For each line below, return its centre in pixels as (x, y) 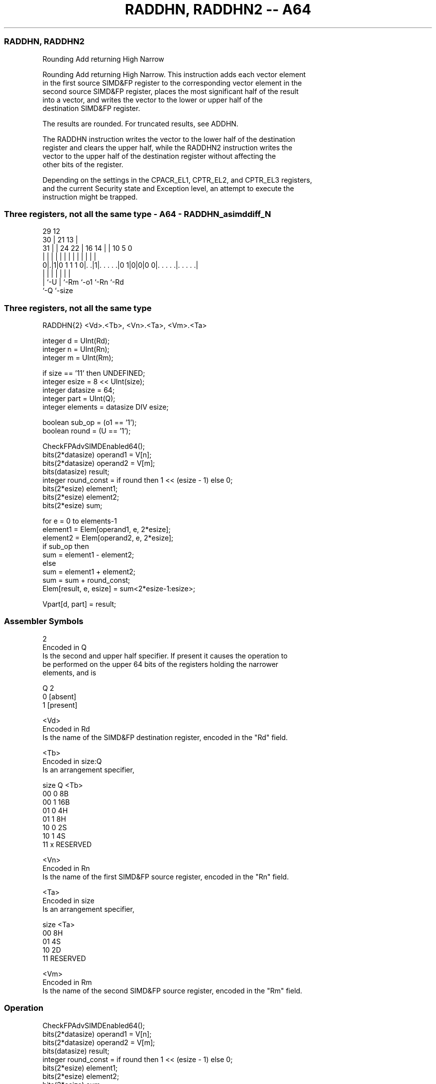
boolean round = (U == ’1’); (87, 431)
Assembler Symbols (44, 621)
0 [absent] (59, 696)
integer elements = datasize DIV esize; (106, 407)
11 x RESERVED (67, 844)
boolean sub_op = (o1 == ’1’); (90, 422)
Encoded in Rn (66, 868)
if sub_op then (66, 546)
